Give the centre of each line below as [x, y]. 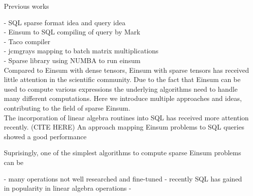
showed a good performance [45, 136]
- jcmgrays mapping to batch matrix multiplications [81, 51]
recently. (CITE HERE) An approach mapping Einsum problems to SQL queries [124, 127]
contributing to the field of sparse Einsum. [67, 107]
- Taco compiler [27, 41]
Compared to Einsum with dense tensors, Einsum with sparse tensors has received [126, 70]
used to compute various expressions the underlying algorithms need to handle [121, 89]
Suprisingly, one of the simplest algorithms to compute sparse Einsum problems [123, 153]
